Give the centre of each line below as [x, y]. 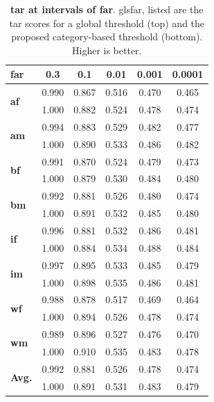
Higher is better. [107, 50]
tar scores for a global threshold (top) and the [107, 23]
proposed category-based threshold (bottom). [107, 37]
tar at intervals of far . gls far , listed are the [107, 9]
